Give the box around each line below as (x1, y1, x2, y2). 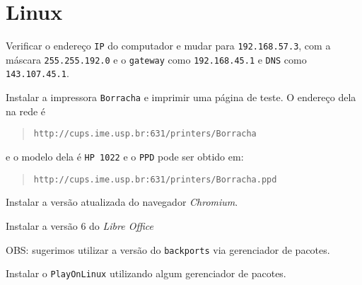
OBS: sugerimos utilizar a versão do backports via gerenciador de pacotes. (6, 242, 330, 257)
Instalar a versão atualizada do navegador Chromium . (6, 194, 238, 209)
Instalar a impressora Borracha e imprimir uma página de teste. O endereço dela (6, 90, 356, 105)
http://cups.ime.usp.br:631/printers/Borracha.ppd (33, 174, 277, 185)
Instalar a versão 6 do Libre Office (6, 218, 153, 233)
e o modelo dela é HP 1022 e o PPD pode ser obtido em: (6, 149, 244, 163)
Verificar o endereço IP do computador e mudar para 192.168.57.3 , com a (6, 38, 331, 53)
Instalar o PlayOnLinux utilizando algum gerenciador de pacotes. (6, 266, 286, 281)
